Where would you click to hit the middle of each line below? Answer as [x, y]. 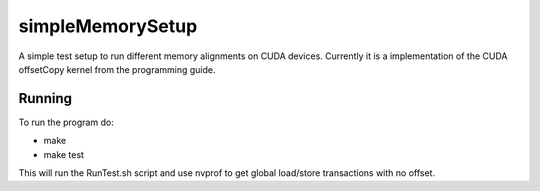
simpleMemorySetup [108, 26]
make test [64, 154]
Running [45, 98]
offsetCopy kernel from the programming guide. [117, 69]
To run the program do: [66, 122]
